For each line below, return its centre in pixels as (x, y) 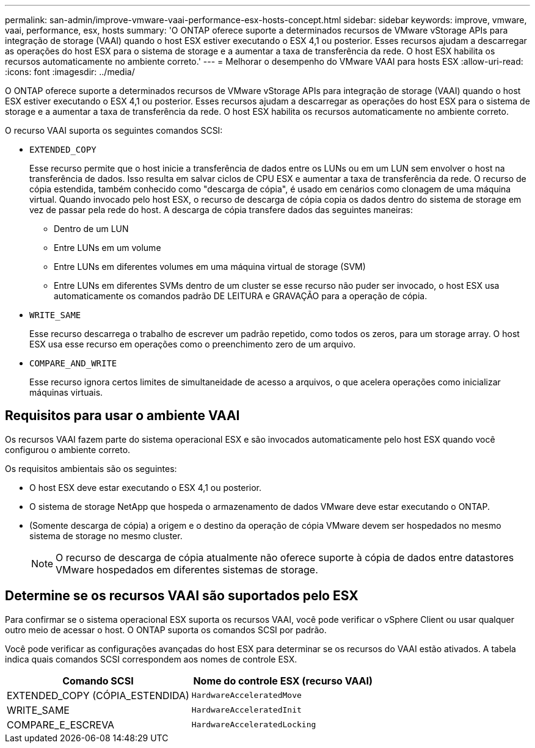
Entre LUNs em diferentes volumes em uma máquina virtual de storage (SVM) (210, 267)
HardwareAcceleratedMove (246, 695)
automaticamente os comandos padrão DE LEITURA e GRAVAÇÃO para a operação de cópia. (241, 296)
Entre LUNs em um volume (107, 248)
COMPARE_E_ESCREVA (61, 724)
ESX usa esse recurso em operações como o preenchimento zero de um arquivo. (193, 344)
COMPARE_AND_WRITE (73, 363)
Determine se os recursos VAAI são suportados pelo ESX (182, 596)
